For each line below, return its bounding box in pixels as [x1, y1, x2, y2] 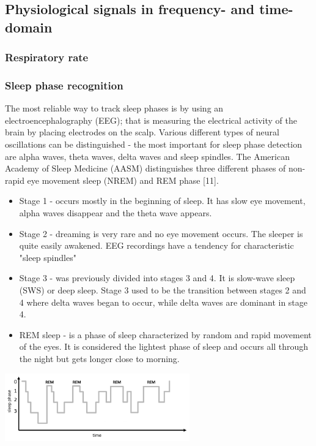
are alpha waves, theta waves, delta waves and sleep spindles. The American [5, 149, 290, 162]
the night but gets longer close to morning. [19, 352, 180, 365]
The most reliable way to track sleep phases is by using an [5, 102, 224, 115]
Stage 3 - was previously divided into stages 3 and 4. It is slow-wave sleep [19, 271, 295, 284]
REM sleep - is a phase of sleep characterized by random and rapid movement [19, 328, 312, 341]
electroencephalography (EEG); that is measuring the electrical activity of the [5, 113, 297, 126]
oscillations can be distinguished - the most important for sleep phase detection [5, 138, 302, 151]
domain [5, 17, 53, 36]
